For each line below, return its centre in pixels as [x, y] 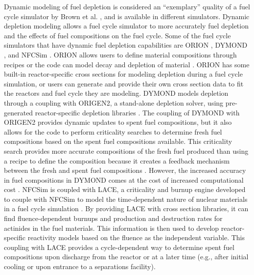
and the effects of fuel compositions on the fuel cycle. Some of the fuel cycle [117, 35]
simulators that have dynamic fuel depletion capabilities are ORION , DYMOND [126, 45]
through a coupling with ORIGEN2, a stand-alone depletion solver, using [114, 102]
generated [19, 112]
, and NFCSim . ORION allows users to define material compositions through [120, 54]
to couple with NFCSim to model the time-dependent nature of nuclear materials [126, 199]
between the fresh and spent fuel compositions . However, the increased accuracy [125, 170]
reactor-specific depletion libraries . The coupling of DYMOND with [137, 112]
